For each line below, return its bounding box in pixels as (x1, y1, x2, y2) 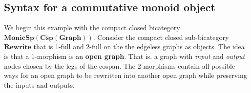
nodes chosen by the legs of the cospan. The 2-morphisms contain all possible (4, 60, 235, 71)
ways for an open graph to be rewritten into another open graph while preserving (4, 70, 247, 80)
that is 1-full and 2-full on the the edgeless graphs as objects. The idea (33, 41, 245, 52)
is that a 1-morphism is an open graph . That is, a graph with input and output (4, 51, 245, 61)
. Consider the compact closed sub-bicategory (93, 32, 229, 42)
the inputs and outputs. (4, 79, 75, 90)
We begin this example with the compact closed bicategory (4, 22, 180, 33)
